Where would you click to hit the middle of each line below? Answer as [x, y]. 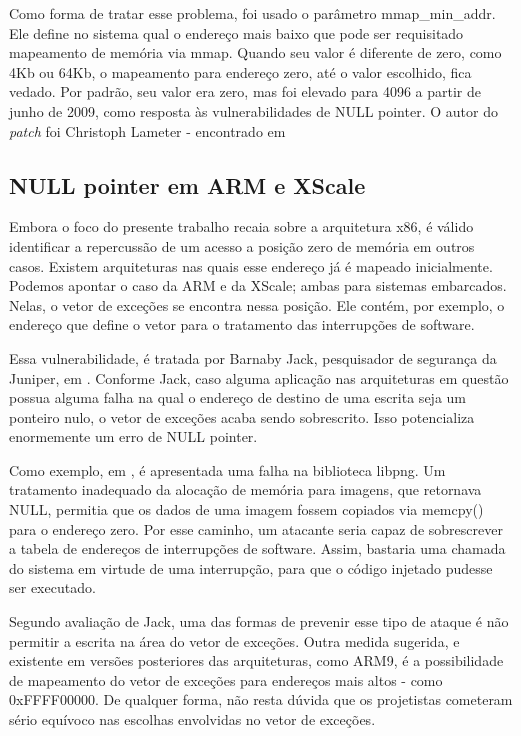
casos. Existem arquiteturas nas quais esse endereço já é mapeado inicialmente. [251, 265]
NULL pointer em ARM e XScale [187, 184]
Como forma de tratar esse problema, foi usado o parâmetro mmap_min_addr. [252, 13]
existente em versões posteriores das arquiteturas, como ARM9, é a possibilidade [256, 660]
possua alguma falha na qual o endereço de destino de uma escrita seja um [237, 397]
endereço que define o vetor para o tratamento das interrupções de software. [242, 324]
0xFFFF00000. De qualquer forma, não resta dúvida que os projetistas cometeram [261, 699]
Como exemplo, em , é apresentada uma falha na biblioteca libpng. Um [227, 469]
